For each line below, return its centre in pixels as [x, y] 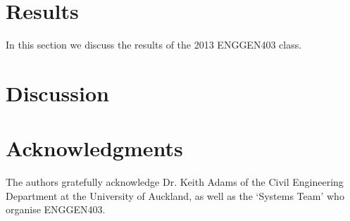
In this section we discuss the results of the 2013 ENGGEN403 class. [154, 45]
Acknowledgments [94, 148]
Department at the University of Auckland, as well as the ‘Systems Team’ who [175, 195]
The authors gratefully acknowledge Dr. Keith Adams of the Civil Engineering [175, 182]
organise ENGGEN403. [56, 209]
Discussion [57, 93]
